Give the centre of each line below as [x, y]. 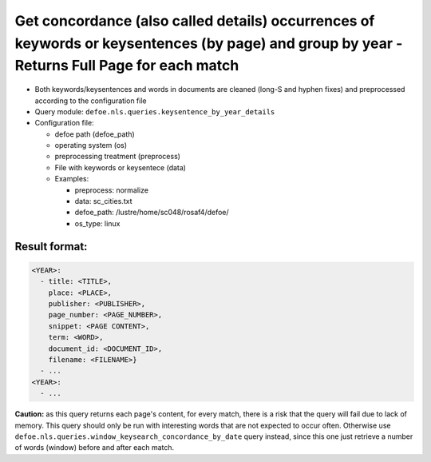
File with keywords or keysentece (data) [121, 167]
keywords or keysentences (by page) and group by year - [209, 43]
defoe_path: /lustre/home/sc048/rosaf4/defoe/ [152, 213]
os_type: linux [97, 223]
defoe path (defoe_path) [95, 134]
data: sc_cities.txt [103, 201]
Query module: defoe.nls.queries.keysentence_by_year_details [155, 111]
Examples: [72, 179]
